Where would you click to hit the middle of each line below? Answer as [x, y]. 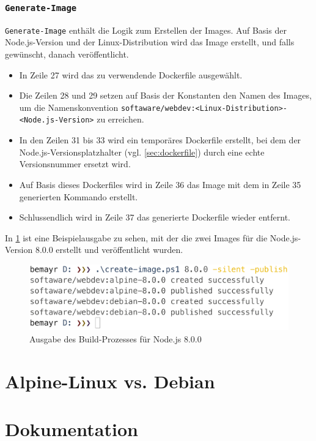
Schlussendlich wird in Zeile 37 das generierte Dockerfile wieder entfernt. [155, 217]
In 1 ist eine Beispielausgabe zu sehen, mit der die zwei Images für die [136, 237]
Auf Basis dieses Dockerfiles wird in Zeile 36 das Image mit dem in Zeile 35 [160, 184]
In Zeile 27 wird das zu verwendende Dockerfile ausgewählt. [131, 74]
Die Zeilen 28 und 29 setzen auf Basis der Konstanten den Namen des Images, [165, 95]
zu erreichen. [120, 119]
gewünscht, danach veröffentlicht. [67, 54]
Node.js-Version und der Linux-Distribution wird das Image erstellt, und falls [150, 42]
